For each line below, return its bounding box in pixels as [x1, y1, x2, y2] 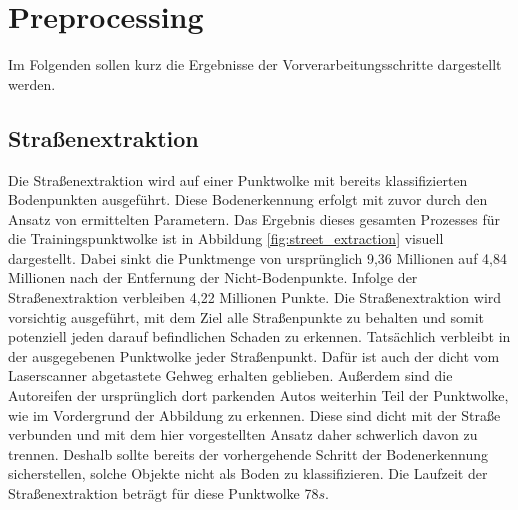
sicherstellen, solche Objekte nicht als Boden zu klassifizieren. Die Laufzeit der [8, 463, 488, 484]
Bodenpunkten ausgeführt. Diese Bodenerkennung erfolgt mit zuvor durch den [8, 189, 488, 210]
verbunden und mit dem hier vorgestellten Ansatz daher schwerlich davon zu [8, 424, 478, 445]
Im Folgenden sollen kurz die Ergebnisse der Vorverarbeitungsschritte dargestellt [8, 54, 502, 75]
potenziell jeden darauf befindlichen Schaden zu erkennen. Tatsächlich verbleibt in [8, 326, 511, 347]
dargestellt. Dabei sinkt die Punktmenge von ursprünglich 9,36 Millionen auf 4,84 [8, 247, 507, 268]
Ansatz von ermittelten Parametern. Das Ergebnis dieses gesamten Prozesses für [8, 208, 501, 229]
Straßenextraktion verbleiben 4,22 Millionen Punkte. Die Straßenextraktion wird [8, 287, 502, 308]
